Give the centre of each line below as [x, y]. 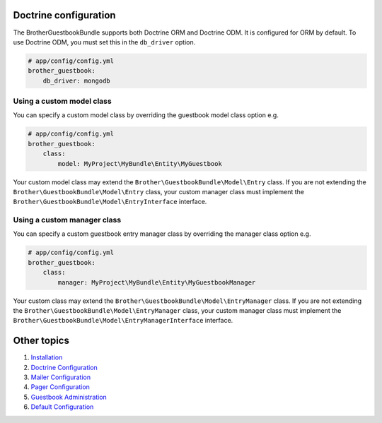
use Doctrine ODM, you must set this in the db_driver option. [104, 42]
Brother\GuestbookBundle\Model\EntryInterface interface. [110, 202]
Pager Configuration [60, 387]
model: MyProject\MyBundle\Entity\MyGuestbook [140, 163]
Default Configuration [62, 407]
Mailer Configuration [61, 377]
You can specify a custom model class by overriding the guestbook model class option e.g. [146, 115]
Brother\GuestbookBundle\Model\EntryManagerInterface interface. [123, 321]
